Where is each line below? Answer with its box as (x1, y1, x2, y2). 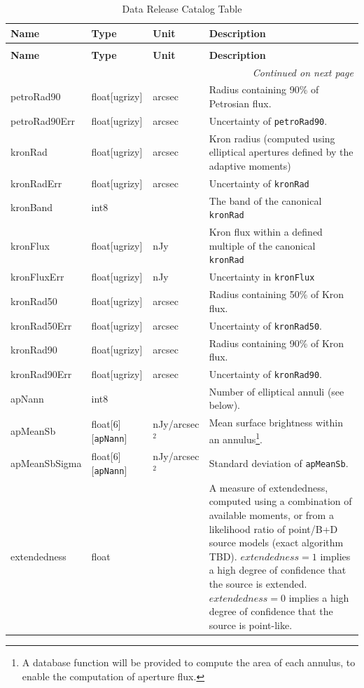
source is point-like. (209, 617, 293, 632)
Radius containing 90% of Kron (209, 335, 344, 350)
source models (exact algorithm (209, 535, 344, 550)
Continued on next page (252, 65, 353, 79)
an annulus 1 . (209, 429, 263, 446)
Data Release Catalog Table (122, 1, 242, 15)
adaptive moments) (209, 158, 291, 173)
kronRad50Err (10, 318, 72, 332)
